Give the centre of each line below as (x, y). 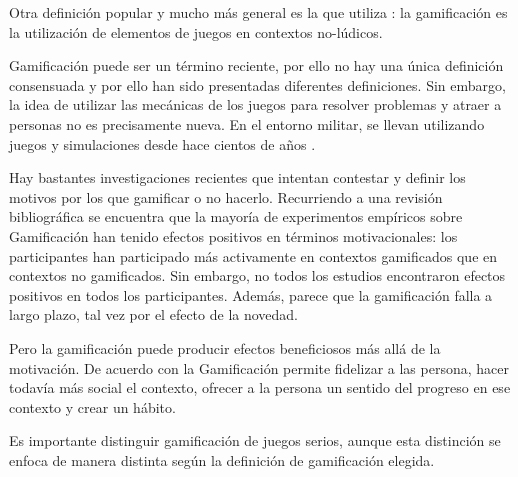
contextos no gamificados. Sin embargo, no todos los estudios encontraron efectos (257, 275)
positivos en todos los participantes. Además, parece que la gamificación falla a (251, 294)
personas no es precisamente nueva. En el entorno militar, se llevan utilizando (247, 123)
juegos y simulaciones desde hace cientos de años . (162, 143)
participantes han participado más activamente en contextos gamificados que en (253, 255)
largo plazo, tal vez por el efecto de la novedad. (154, 314)
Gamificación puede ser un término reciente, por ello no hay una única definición (256, 65)
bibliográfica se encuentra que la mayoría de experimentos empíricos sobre (236, 216)
